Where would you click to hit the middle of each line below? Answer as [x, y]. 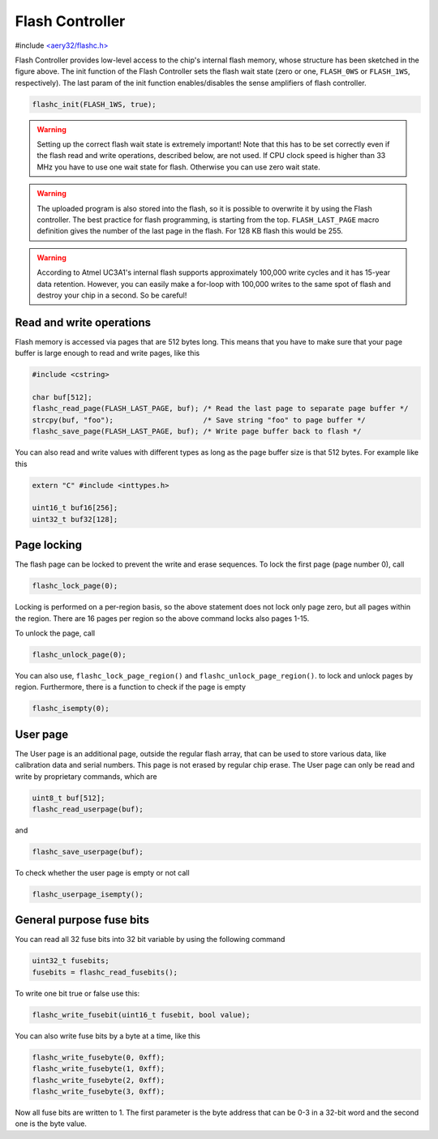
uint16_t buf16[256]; [75, 508]
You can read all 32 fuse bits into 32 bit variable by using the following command [150, 940]
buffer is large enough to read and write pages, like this [107, 353]
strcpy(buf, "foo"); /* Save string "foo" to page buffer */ [199, 420]
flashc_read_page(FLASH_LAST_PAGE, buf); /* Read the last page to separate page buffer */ [220, 409]
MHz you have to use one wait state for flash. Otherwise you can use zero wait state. [178, 167]
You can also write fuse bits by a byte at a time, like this [107, 1036]
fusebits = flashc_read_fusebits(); [105, 972]
